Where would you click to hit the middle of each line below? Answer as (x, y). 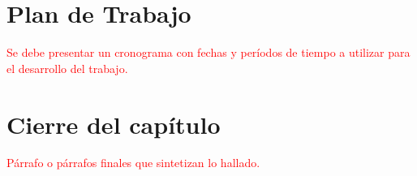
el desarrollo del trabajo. (67, 68)
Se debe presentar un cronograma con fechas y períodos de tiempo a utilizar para (208, 52)
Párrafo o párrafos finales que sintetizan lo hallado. (133, 163)
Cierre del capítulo (114, 124)
